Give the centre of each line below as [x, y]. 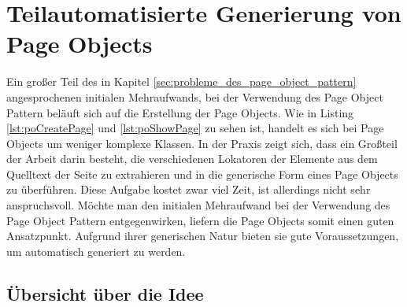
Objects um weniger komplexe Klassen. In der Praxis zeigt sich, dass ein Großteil [202, 143]
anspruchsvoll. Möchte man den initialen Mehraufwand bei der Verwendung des [198, 205]
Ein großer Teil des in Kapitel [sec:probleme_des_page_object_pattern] [181, 81]
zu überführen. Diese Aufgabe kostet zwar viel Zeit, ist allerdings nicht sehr [189, 189]
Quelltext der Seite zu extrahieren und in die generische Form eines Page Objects [202, 174]
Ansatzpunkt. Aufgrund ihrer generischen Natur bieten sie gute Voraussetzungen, [203, 236]
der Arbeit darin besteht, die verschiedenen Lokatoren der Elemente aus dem [192, 159]
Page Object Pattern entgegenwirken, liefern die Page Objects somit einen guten [200, 220]
